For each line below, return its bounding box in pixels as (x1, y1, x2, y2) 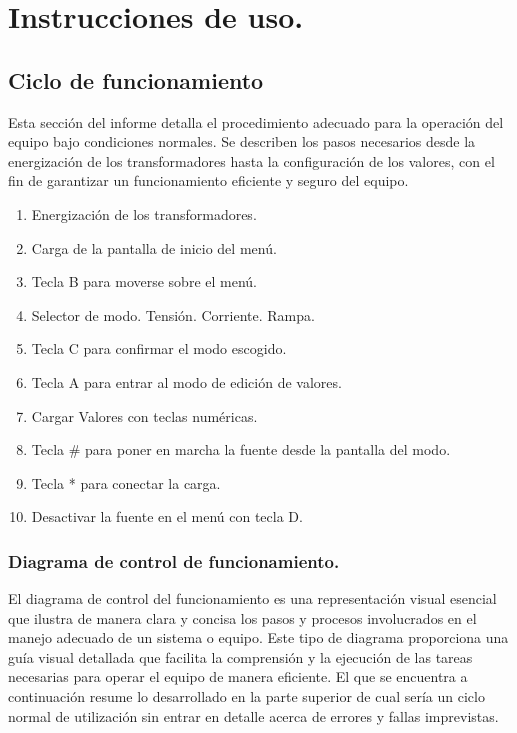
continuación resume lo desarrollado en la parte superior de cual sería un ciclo (8, 686, 485, 707)
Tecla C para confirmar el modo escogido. (31, 338, 287, 359)
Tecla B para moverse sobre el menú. (31, 271, 257, 292)
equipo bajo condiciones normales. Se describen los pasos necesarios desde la (8, 131, 476, 152)
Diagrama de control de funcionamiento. (8, 548, 340, 573)
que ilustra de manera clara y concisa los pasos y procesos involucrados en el (8, 607, 477, 628)
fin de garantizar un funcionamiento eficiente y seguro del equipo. (8, 170, 409, 191)
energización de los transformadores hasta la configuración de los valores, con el (8, 150, 495, 171)
